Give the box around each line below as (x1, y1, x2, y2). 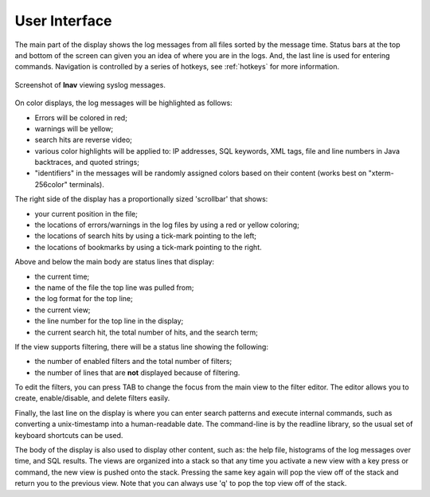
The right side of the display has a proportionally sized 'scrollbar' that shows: (14, 194, 268, 204)
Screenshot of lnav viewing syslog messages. (14, 80, 166, 89)
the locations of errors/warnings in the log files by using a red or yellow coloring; (34, 220, 300, 230)
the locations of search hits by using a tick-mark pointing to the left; (34, 231, 257, 241)
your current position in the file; (34, 209, 139, 218)
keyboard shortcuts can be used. (14, 430, 123, 440)
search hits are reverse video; (34, 135, 133, 145)
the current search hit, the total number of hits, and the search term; (34, 327, 259, 337)
